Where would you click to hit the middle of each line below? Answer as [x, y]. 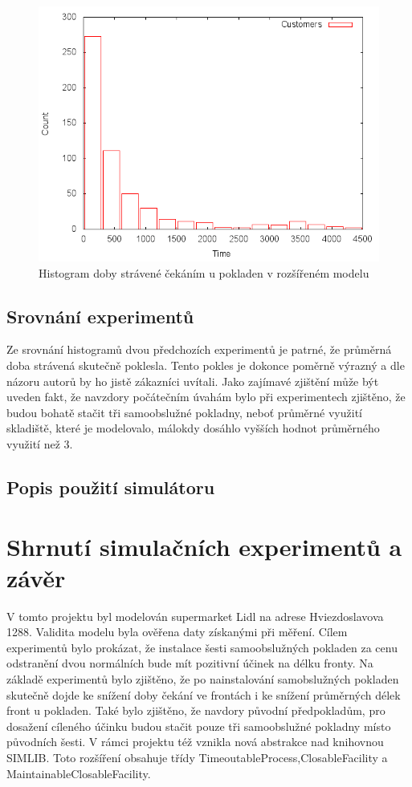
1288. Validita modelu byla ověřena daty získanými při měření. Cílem [177, 632]
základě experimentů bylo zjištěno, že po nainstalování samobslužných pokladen [203, 679]
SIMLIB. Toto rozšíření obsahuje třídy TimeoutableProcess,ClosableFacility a [197, 757]
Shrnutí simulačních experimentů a [204, 546]
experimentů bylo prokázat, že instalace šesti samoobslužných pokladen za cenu [202, 647]
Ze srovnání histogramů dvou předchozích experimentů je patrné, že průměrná [199, 349]
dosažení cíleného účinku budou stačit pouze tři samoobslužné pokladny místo [199, 726]
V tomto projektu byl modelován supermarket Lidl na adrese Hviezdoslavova [195, 616]
